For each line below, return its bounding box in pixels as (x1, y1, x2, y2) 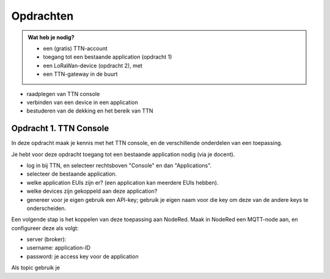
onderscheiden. (26, 204, 67, 212)
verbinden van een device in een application (26, 99, 139, 106)
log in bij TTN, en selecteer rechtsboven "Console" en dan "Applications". (26, 162, 212, 169)
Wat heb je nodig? (28, 34, 75, 41)
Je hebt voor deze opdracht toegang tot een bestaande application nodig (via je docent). (11, 151, 235, 158)
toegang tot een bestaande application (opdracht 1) (43, 53, 172, 61)
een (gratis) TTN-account (43, 45, 108, 52)
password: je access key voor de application (26, 253, 139, 260)
